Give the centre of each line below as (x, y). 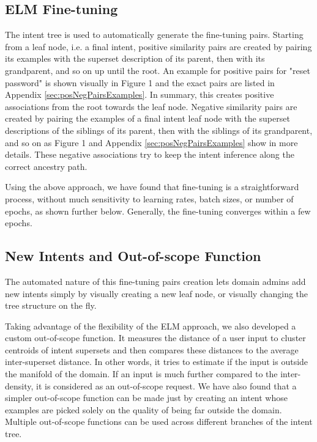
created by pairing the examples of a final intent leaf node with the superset (147, 118)
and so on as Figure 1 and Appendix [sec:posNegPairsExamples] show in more (151, 142)
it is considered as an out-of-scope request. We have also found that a (166, 385)
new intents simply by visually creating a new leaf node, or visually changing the (157, 293)
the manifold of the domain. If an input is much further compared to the (141, 374)
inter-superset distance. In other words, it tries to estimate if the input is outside (157, 362)
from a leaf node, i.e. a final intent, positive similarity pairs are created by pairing (158, 46)
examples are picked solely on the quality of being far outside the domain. (144, 409)
